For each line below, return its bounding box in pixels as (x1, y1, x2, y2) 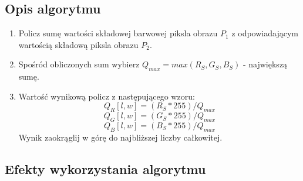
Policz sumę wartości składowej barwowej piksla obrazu (18, 27, 218, 39)
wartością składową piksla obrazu (18, 38, 139, 50)
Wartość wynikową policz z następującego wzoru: (18, 90, 195, 102)
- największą (243, 58, 288, 70)
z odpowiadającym (231, 27, 298, 39)
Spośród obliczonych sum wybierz (18, 58, 140, 70)
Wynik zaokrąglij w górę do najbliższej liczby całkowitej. (18, 131, 223, 143)
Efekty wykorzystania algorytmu (5, 159, 206, 177)
